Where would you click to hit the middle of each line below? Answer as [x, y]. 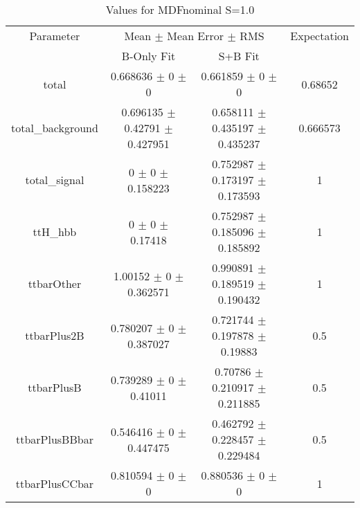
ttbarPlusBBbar [54, 439]
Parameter [55, 36]
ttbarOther [55, 283]
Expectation [319, 36]
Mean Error [196, 36]
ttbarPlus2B [55, 335]
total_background [55, 128]
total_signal [55, 180]
